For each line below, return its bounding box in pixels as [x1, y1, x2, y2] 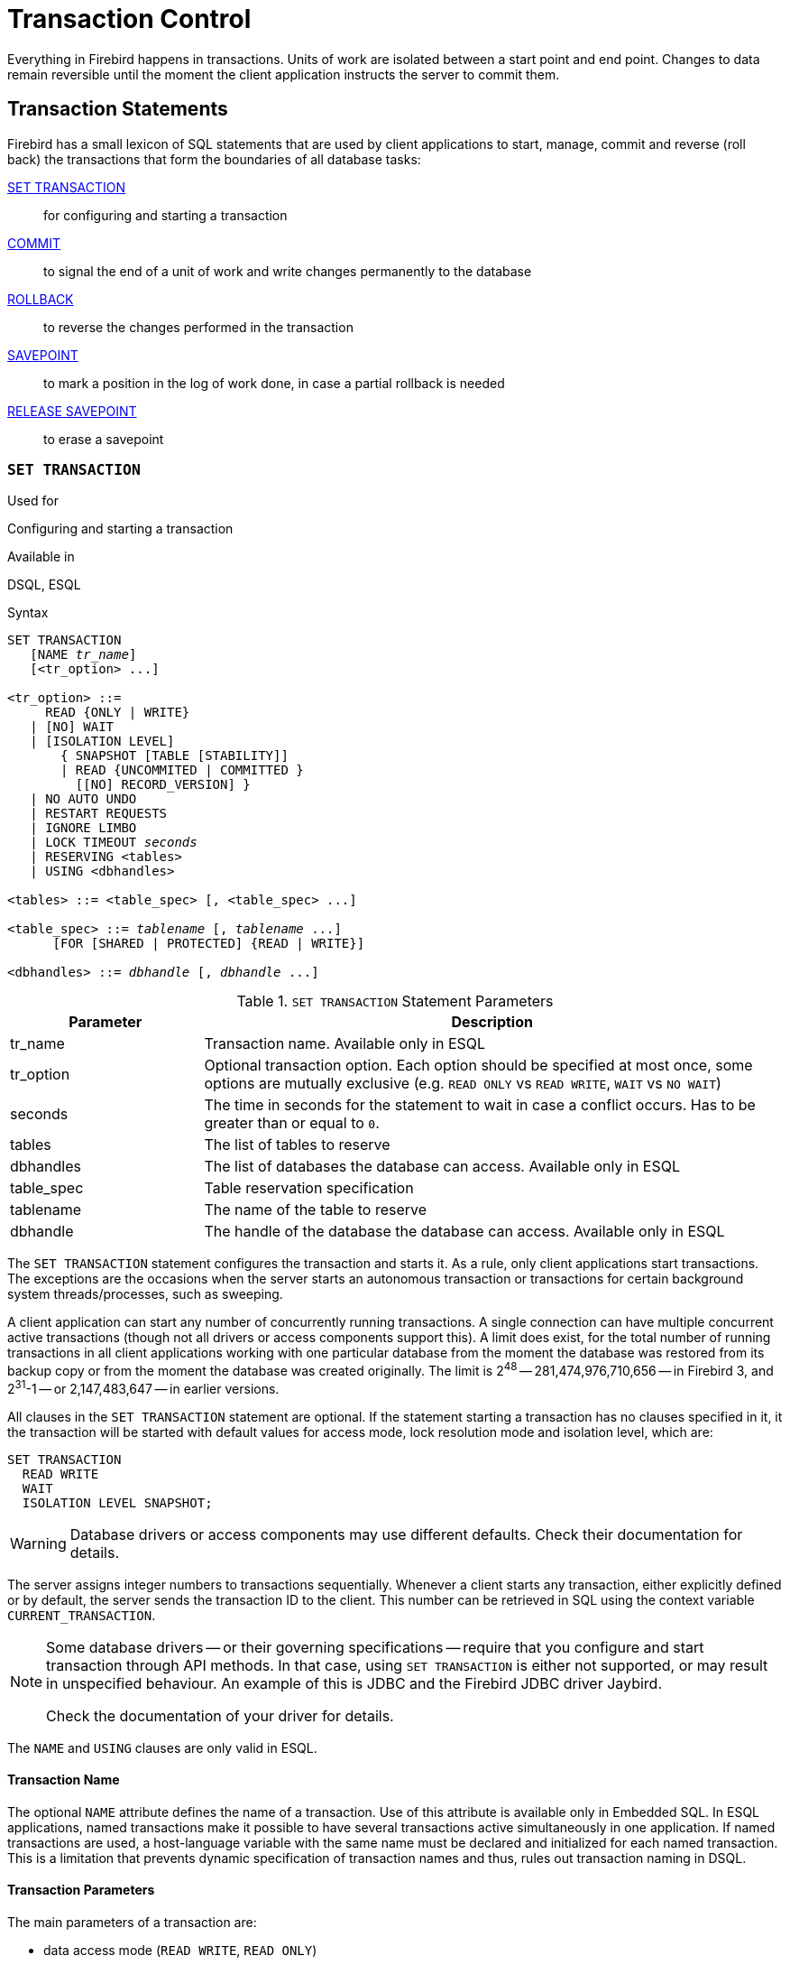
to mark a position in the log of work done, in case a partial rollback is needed [43, 375, 505, 391]
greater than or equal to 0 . [204, 1114, 380, 1133]
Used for [7, 493, 59, 509]
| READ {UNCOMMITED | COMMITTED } [60, 763, 304, 778]
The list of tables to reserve [204, 1135, 390, 1154]
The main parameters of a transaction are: [7, 1914, 257, 1931]
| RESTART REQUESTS [30, 806, 168, 821]
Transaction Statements [7, 97, 228, 121]
